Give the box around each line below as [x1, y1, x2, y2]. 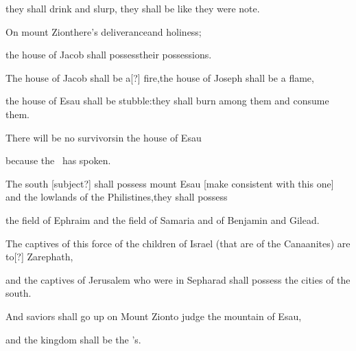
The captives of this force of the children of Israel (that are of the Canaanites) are [5, 236, 351, 250]
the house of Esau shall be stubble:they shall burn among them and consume [5, 93, 329, 108]
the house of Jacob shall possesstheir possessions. [5, 47, 212, 62]
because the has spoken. [5, 153, 111, 168]
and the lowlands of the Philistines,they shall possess [5, 190, 228, 204]
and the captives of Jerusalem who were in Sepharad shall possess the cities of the [5, 272, 351, 286]
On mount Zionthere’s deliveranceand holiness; [5, 24, 202, 38]
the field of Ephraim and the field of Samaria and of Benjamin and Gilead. [5, 212, 320, 227]
